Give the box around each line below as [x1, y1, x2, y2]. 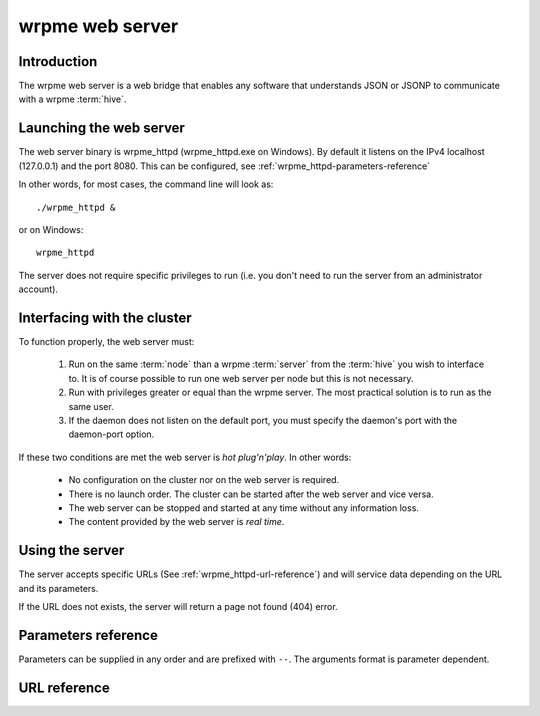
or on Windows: [18, 223, 84, 235]
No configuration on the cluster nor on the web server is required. [68, 474, 340, 486]
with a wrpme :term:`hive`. [18, 93, 127, 105]
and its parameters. [18, 582, 99, 594]
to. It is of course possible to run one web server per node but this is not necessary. [68, 372, 414, 384]
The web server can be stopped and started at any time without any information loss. [68, 501, 420, 514]
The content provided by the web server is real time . [68, 516, 285, 528]
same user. [68, 400, 114, 412]
